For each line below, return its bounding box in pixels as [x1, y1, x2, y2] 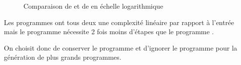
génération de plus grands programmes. [4, 52, 121, 62]
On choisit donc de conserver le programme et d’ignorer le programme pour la [4, 42, 238, 52]
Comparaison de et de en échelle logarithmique [23, 1, 163, 11]
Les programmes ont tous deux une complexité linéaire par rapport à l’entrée [4, 17, 234, 27]
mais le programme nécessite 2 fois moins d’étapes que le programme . [4, 26, 214, 37]
